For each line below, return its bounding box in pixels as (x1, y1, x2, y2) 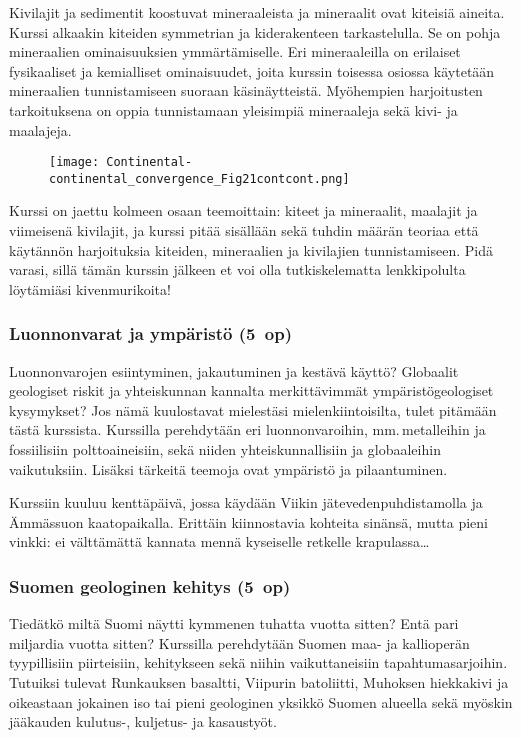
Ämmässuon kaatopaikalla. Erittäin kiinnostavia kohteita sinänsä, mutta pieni (9, 511, 489, 532)
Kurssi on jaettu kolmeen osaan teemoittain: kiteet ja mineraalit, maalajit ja (9, 200, 478, 221)
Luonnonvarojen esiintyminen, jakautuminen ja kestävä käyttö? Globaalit (9, 360, 459, 381)
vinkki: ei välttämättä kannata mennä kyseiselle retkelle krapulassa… (9, 531, 430, 552)
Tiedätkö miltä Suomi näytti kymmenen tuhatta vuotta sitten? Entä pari (9, 613, 459, 634)
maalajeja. (9, 119, 72, 140)
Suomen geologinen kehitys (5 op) (9, 573, 291, 598)
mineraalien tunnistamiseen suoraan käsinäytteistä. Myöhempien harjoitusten (9, 80, 483, 101)
